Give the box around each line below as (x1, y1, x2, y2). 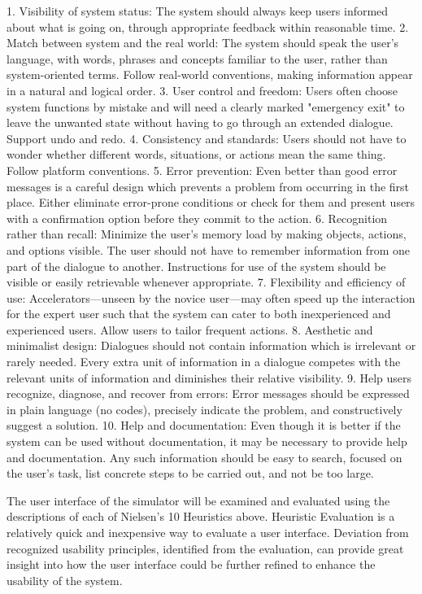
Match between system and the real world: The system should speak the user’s (7, 34, 399, 51)
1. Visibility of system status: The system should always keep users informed (7, 2, 389, 19)
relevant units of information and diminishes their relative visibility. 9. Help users (7, 369, 412, 386)
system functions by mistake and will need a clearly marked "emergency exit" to (7, 98, 405, 115)
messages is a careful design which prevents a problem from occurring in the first (7, 177, 410, 194)
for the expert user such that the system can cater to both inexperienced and (7, 305, 391, 322)
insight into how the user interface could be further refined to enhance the (7, 556, 376, 573)
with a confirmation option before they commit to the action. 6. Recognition (7, 209, 388, 226)
